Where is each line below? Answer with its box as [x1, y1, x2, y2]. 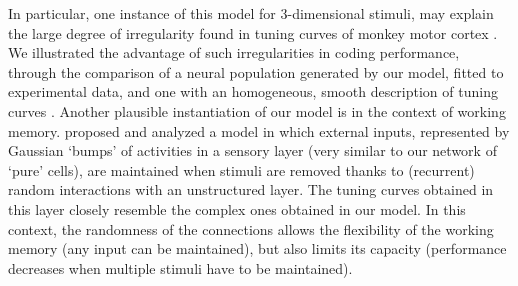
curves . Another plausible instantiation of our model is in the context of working [8, 100, 506, 121]
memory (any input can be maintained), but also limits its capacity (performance [8, 238, 507, 259]
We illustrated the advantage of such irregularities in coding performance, [8, 42, 460, 63]
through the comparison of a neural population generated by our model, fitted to [8, 61, 504, 82]
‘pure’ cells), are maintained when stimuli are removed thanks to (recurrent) [8, 159, 475, 180]
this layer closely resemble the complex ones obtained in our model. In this [8, 198, 466, 219]
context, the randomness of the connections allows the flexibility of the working [8, 218, 494, 239]
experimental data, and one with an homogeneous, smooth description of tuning [8, 81, 498, 102]
